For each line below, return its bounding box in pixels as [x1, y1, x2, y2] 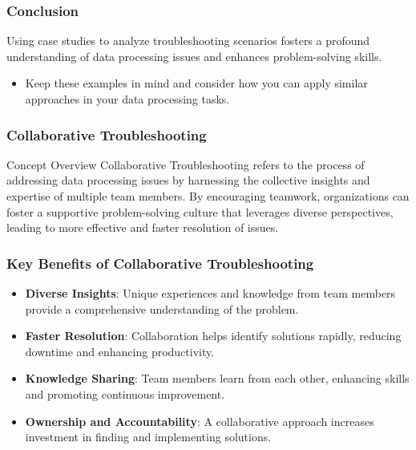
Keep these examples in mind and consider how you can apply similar [25, 75, 368, 91]
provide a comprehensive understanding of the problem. [25, 300, 299, 317]
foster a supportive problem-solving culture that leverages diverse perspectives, [6, 203, 394, 220]
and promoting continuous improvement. [25, 385, 225, 402]
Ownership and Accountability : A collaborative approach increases [25, 412, 374, 429]
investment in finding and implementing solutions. [25, 428, 272, 445]
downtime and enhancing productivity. [25, 343, 215, 359]
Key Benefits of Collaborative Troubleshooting [6, 253, 314, 273]
